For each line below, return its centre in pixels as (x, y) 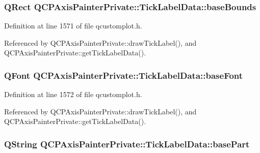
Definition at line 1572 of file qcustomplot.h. (73, 94)
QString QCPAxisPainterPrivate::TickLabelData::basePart (127, 144)
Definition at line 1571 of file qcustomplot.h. (73, 26)
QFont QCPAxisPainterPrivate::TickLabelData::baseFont (124, 75)
